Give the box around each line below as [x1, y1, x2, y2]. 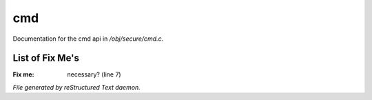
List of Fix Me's [12, 52, 79, 64]
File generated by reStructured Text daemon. [12, 83, 141, 91]
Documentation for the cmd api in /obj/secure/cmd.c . [12, 34, 164, 43]
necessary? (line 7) [67, 70, 121, 79]
